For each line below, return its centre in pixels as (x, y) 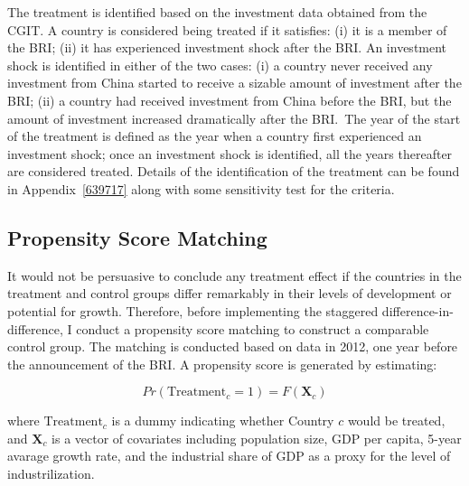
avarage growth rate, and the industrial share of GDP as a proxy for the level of (229, 456)
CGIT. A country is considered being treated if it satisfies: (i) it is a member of (227, 29)
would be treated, (396, 421)
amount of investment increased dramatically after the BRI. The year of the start (234, 118)
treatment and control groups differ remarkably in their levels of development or (230, 293)
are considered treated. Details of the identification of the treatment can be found (234, 171)
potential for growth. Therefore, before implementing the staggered (193, 310)
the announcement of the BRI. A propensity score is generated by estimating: (222, 364)
